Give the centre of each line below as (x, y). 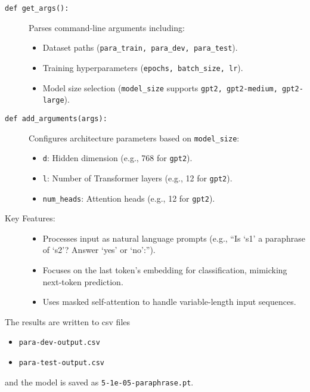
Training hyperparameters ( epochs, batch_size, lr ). (143, 67)
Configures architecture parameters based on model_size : (134, 138)
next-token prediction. (83, 281)
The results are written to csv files (67, 321)
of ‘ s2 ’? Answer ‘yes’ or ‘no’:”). (99, 250)
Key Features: (30, 218)
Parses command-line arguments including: (107, 27)
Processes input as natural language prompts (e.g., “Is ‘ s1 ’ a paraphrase (174, 238)
